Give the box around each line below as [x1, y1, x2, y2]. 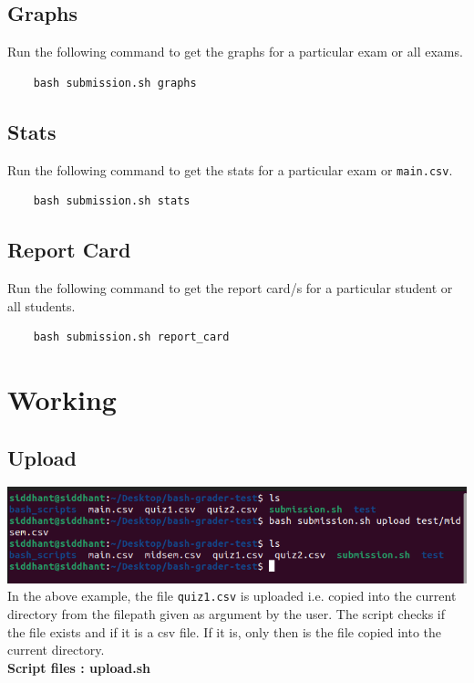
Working [7, 381, 117, 418]
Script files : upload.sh [7, 657, 151, 677]
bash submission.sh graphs [33, 76, 197, 89]
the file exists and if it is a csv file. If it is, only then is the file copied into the [7, 622, 442, 641]
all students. [7, 296, 76, 315]
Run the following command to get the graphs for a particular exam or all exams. [7, 42, 463, 61]
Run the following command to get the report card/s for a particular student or [7, 278, 453, 298]
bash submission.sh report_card [33, 331, 230, 344]
